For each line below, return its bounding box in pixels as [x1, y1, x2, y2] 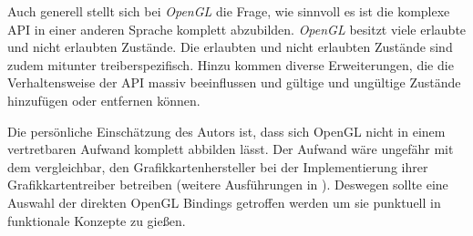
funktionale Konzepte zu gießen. [7, 210, 186, 230]
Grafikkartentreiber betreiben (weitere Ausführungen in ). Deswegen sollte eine [7, 175, 448, 194]
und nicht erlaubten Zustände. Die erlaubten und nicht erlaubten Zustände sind [7, 37, 453, 56]
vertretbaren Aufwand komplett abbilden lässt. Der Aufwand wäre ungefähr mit [7, 139, 454, 159]
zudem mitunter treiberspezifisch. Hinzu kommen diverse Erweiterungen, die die [7, 55, 454, 74]
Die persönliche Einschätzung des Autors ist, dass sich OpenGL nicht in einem [7, 121, 446, 140]
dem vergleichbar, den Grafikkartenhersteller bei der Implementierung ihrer [7, 157, 428, 176]
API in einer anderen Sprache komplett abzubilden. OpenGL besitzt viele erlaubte [7, 19, 467, 38]
